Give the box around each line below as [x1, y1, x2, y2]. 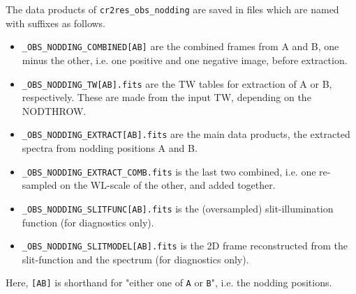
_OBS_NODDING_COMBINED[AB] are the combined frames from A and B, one [22, 39, 339, 54]
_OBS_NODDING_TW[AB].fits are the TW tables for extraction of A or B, [22, 76, 332, 91]
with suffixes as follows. [6, 15, 106, 30]
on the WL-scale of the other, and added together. [60, 178, 276, 192]
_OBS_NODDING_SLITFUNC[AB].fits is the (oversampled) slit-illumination [22, 201, 334, 215]
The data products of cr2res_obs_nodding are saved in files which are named [6, 2, 339, 16]
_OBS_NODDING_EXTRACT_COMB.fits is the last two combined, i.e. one [22, 164, 316, 178]
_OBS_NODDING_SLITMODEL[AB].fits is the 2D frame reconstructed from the [22, 238, 348, 253]
